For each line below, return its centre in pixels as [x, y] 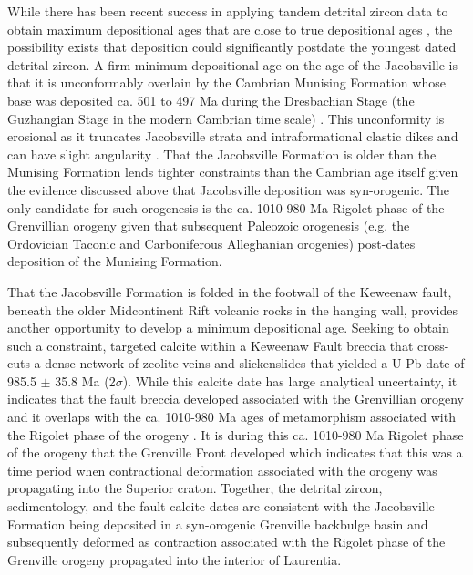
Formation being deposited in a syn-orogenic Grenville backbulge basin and [218, 524]
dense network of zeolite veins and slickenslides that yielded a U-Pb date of [255, 363]
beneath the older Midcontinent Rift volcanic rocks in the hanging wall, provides [233, 309]
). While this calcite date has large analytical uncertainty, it [290, 380]
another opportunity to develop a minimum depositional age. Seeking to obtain [228, 328]
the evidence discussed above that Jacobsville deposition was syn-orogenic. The [228, 189]
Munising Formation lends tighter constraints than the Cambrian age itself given [233, 172]
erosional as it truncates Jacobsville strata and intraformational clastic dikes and [233, 136]
